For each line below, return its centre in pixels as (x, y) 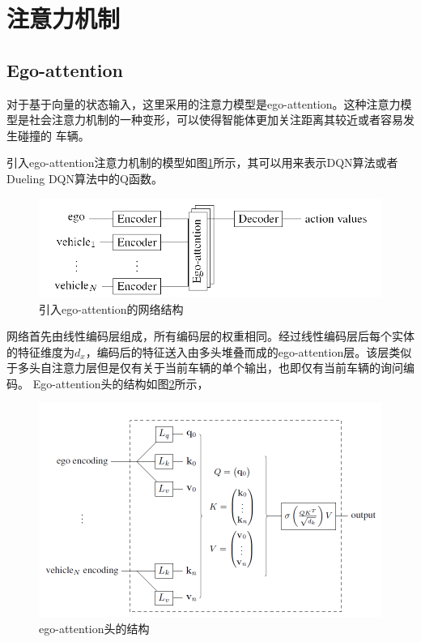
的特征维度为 (40, 351)
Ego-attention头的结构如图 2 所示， (121, 383)
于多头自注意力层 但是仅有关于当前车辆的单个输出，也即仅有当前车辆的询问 (205, 368)
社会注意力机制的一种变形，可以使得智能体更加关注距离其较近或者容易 (216, 120)
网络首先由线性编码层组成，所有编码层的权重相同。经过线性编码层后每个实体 (210, 336)
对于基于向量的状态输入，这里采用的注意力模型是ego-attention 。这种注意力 (204, 103)
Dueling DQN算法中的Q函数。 (85, 178)
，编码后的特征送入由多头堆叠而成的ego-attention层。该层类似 (249, 351)
